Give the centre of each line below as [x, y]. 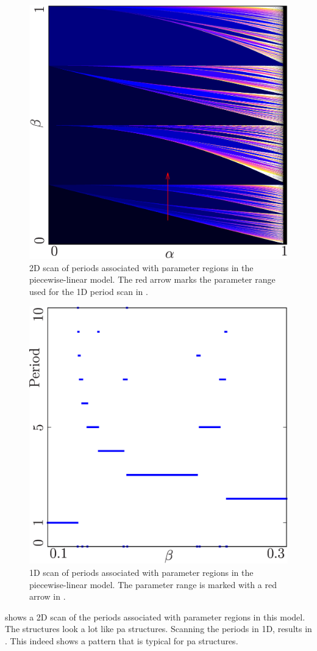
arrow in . [48, 596]
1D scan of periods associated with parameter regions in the [141, 573]
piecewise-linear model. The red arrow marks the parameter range [152, 279]
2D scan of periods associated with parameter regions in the [141, 267]
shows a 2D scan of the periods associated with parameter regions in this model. [155, 616]
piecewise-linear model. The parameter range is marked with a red [153, 584]
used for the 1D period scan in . [89, 291]
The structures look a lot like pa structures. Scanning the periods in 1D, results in [158, 629]
